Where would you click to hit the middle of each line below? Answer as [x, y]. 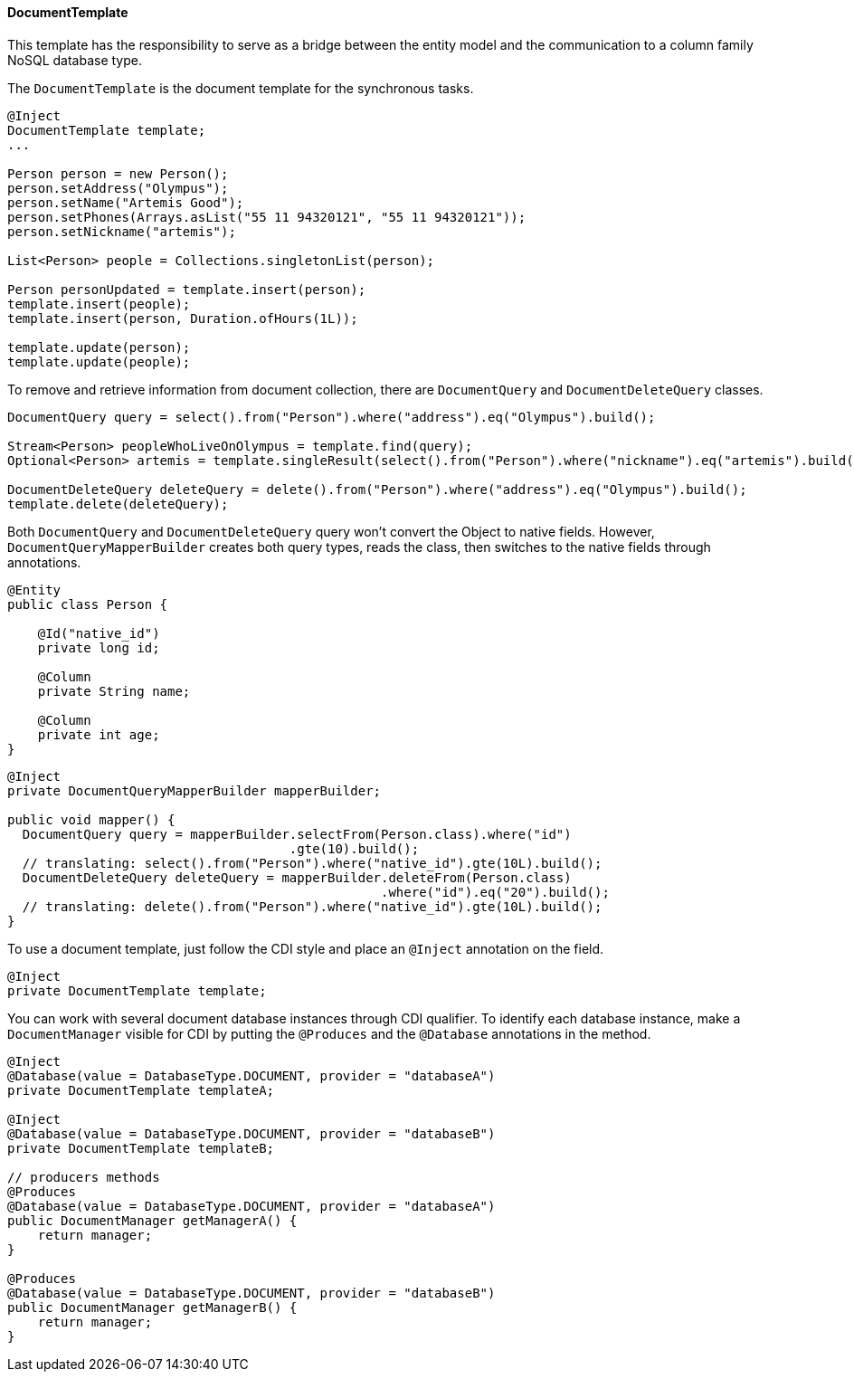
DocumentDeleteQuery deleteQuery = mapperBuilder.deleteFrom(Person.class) [297, 877]
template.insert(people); [99, 304]
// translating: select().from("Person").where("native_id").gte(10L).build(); [312, 863]
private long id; [99, 647]
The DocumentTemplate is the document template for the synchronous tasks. [241, 88]
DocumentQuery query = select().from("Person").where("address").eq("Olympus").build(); [332, 417]
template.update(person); [99, 347]
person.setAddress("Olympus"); [118, 188]
